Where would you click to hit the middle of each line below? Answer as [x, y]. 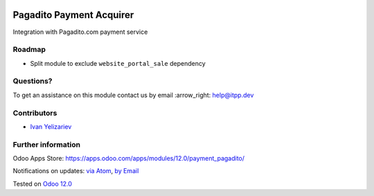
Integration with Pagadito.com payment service [80, 32]
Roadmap [29, 50]
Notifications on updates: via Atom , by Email [76, 171]
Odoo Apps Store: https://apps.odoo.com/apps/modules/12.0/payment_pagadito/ [129, 159]
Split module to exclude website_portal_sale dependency [118, 63]
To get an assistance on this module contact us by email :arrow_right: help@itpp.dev [133, 95]
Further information [47, 144]
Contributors [35, 113]
